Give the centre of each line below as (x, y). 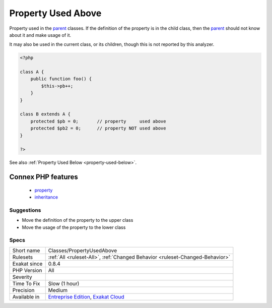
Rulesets (22, 257)
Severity (22, 277)
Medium (58, 290)
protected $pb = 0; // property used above (98, 121)
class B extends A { (45, 114)
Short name (26, 251)
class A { (32, 72)
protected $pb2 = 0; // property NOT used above (98, 128)
